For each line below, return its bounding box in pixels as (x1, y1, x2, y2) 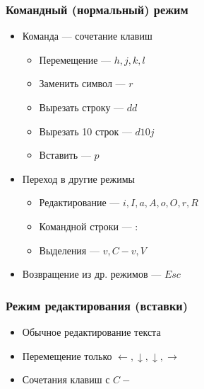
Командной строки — (39, 218, 132, 233)
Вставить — (39, 147, 91, 162)
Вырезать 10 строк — (39, 123, 132, 138)
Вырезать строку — (39, 100, 124, 114)
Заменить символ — (39, 76, 126, 91)
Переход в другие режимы (22, 171, 135, 186)
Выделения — (39, 242, 100, 257)
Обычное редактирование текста (22, 324, 161, 339)
